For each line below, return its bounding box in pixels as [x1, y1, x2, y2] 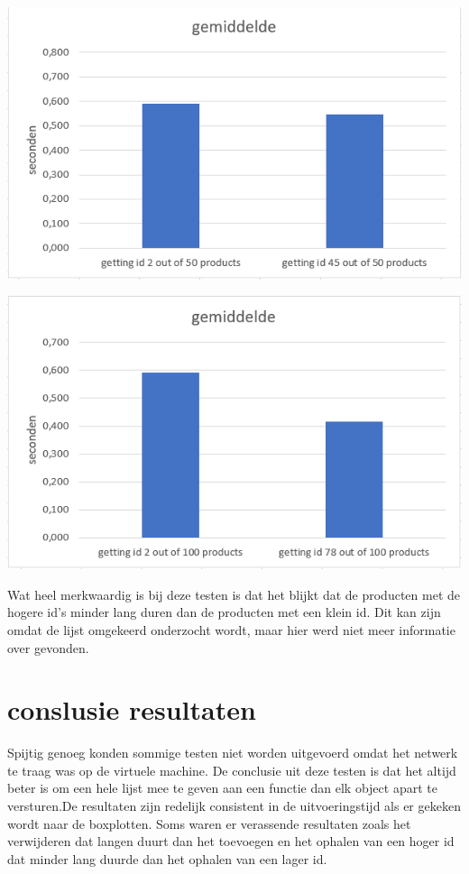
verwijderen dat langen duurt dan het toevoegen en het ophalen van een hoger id [7, 832, 455, 851]
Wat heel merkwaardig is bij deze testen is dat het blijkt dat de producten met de [7, 584, 460, 603]
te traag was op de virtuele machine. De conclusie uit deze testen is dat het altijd [7, 760, 456, 779]
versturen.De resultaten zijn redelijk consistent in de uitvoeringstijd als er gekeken [7, 796, 461, 815]
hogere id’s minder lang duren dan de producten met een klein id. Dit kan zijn [7, 603, 441, 621]
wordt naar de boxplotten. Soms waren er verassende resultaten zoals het [7, 814, 411, 833]
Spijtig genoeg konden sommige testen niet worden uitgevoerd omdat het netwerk [7, 743, 458, 762]
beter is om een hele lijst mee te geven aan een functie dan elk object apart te [7, 778, 437, 797]
